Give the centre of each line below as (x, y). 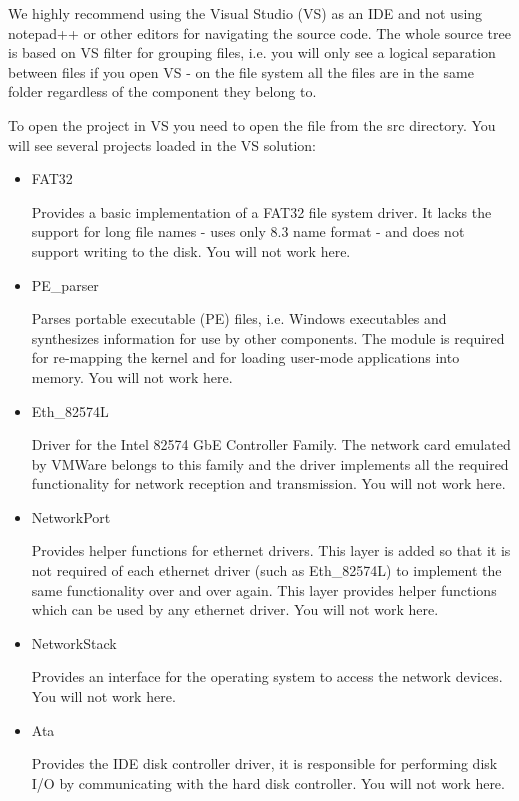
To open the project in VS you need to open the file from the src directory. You (252, 124)
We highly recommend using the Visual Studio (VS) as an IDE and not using (245, 13)
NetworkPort (71, 516)
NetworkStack (74, 642)
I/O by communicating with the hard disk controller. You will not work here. (268, 782)
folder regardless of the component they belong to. (162, 91)
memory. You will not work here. (132, 376)
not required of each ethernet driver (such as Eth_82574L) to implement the (266, 570)
